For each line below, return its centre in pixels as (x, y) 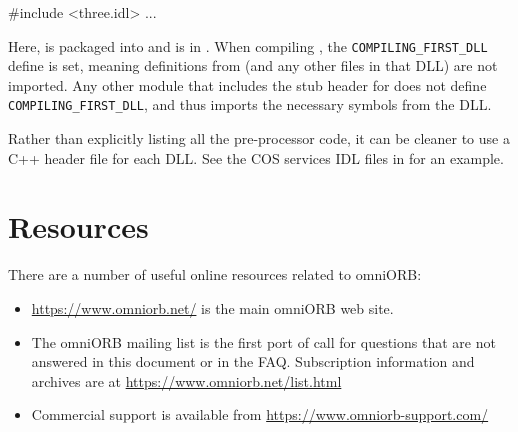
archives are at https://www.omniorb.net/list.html (186, 380)
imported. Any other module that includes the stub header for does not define (247, 84)
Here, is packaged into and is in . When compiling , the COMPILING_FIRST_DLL (248, 45)
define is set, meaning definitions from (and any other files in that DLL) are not (253, 65)
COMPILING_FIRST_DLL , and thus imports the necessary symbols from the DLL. (250, 104)
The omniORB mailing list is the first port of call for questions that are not (263, 341)
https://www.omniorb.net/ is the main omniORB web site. (212, 308)
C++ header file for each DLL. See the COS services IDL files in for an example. (256, 157)
